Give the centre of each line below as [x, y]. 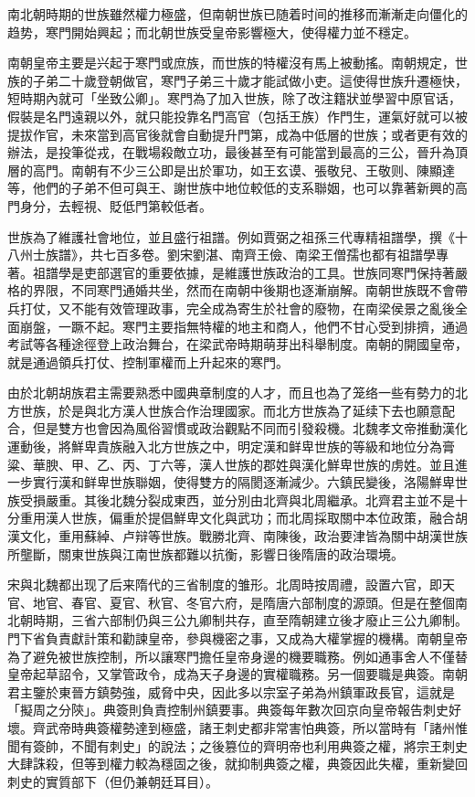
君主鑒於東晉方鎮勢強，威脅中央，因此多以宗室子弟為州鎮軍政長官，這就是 [231, 691]
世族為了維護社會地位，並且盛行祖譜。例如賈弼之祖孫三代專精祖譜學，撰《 [231, 236]
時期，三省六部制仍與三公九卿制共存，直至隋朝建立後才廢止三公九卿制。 [250, 620]
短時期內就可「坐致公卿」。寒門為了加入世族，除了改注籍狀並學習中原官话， [234, 98]
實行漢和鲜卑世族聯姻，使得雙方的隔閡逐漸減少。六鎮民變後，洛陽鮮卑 [243, 482]
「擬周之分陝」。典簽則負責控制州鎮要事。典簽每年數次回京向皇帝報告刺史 [228, 710]
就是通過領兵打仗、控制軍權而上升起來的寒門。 [148, 361]
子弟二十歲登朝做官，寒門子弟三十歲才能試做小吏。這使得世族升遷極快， [250, 80]
